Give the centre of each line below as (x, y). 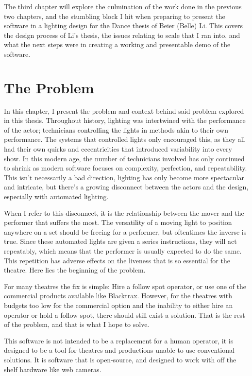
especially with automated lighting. (56, 197)
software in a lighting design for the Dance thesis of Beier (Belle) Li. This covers (124, 26)
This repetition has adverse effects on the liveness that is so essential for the (117, 260)
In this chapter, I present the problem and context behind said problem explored (124, 111)
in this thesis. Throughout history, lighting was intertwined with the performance (125, 120)
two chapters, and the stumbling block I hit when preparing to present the (115, 16)
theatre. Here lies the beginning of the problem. (75, 270)
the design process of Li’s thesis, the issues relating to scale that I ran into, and (122, 35)
